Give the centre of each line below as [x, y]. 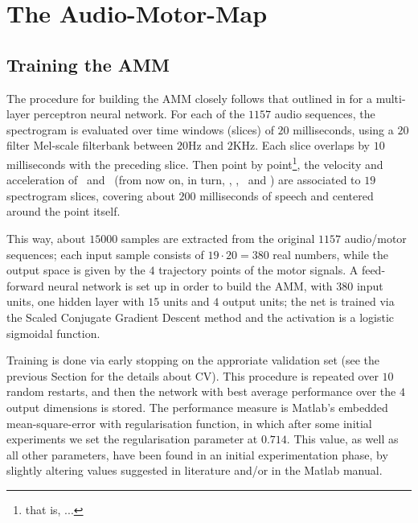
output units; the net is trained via [308, 301]
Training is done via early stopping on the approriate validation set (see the [193, 360]
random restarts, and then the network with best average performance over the [201, 391]
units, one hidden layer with [76, 301]
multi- [391, 98]
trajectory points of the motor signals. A [258, 270]
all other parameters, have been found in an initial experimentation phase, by [197, 454]
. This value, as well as [342, 439]
